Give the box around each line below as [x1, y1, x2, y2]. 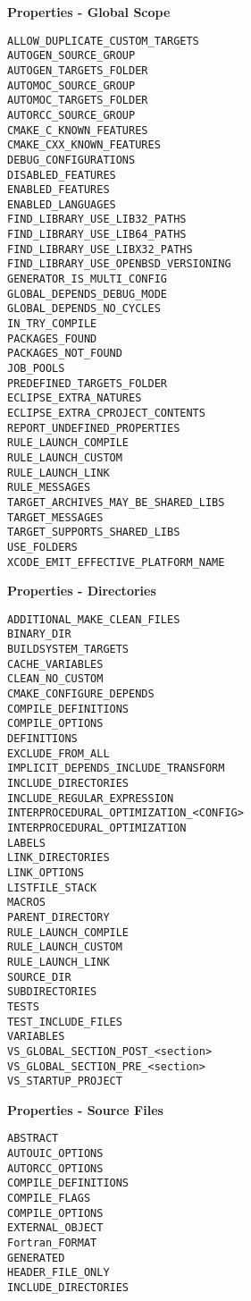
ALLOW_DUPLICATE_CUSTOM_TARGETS [7, 34, 199, 47]
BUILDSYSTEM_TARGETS [7, 643, 130, 656]
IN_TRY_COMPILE [7, 317, 97, 331]
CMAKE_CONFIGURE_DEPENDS [7, 688, 155, 701]
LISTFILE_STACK [7, 881, 97, 894]
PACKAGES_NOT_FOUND [7, 347, 122, 360]
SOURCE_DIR [7, 970, 71, 984]
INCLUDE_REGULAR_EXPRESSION [7, 791, 174, 805]
